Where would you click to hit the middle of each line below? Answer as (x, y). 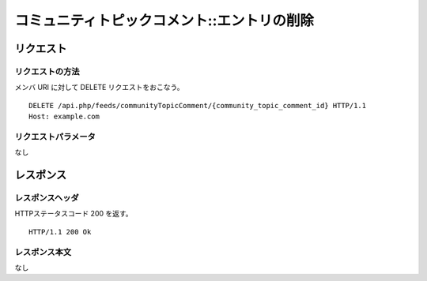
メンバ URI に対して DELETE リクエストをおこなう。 (99, 88)
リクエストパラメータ (55, 137)
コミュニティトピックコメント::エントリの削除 (164, 21)
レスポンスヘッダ (47, 198)
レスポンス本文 (43, 252)
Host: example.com (64, 117)
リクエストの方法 (47, 71)
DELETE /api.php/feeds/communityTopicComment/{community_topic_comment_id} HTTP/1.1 (198, 105)
